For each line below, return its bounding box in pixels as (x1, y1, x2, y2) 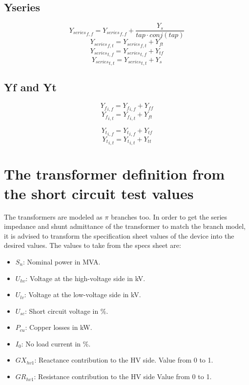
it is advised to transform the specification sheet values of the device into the (4, 230, 234, 241)
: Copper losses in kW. (25, 322, 92, 332)
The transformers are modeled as (4, 211, 103, 222)
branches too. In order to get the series (111, 211, 228, 222)
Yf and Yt (4, 80, 57, 95)
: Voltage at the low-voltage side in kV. (24, 289, 141, 300)
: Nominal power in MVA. (23, 256, 101, 266)
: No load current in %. (21, 338, 91, 348)
